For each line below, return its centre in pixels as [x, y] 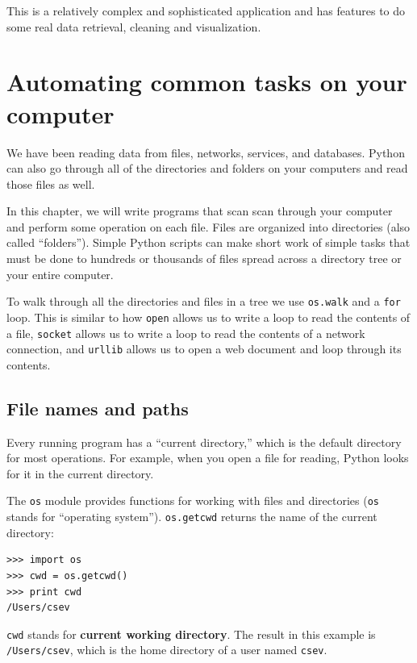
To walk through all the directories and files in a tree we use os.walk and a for [204, 301]
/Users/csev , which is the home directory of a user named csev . [167, 650]
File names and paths [98, 408]
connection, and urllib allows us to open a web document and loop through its [204, 349]
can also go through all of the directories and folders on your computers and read [207, 168]
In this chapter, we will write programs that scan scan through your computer [200, 211]
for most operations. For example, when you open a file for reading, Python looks [208, 458]
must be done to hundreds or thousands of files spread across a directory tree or [204, 259]
